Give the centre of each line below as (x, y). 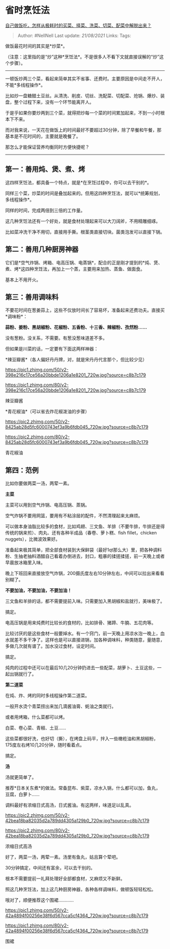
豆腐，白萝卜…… (23, 794)
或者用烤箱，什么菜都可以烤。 (36, 717)
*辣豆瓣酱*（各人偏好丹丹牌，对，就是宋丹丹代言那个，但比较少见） (76, 360)
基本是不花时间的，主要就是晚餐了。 (43, 136)
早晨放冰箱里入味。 (25, 562)
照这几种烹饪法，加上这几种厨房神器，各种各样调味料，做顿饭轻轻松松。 (80, 889)
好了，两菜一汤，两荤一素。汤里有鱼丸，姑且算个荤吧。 (63, 857)
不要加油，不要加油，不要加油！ (38, 590)
